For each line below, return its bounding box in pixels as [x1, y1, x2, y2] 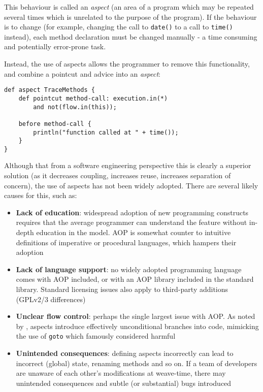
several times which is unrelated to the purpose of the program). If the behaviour [4, 11, 257, 22]
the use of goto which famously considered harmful [16, 331, 176, 341]
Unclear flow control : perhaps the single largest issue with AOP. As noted [16, 311, 255, 321]
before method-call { [18, 120, 91, 127]
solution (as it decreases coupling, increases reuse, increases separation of [4, 170, 231, 181]
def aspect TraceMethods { [4, 86, 95, 94]
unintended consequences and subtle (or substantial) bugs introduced [16, 377, 232, 388]
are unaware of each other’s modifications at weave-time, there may [16, 368, 226, 378]
